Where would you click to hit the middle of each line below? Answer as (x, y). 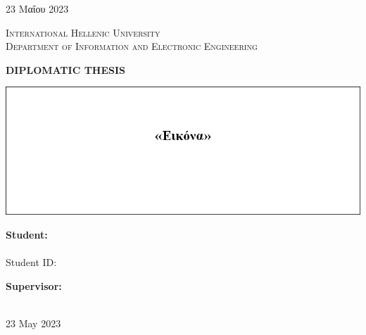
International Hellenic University (83, 32)
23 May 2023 (33, 323)
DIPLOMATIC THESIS (66, 69)
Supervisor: (34, 285)
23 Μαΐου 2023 (37, 8)
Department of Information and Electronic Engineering (132, 46)
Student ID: (31, 261)
